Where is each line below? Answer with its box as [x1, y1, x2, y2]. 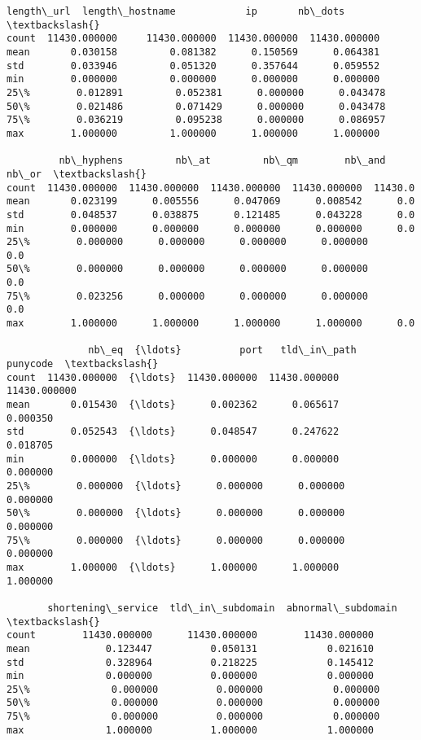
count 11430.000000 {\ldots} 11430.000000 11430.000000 [7, 371, 340, 383]
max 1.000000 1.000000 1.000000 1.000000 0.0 [7, 317, 415, 330]
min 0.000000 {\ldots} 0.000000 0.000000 [7, 453, 340, 465]
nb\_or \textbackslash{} [7, 168, 147, 180]
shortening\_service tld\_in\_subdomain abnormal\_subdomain [47, 602, 397, 614]
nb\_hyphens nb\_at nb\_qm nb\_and [59, 155, 386, 167]
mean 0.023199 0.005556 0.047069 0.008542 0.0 [7, 195, 415, 208]
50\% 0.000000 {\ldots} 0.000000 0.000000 [7, 507, 345, 519]
